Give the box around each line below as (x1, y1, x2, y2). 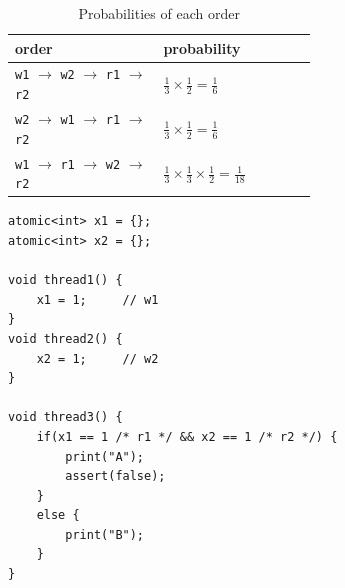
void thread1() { (8, 273, 123, 288)
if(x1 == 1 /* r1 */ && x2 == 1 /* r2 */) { (36, 429, 338, 444)
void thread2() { (8, 331, 123, 346)
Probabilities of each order (78, 3, 240, 23)
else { (36, 508, 80, 523)
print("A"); (65, 449, 145, 464)
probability (163, 37, 241, 58)
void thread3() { (8, 410, 123, 425)
